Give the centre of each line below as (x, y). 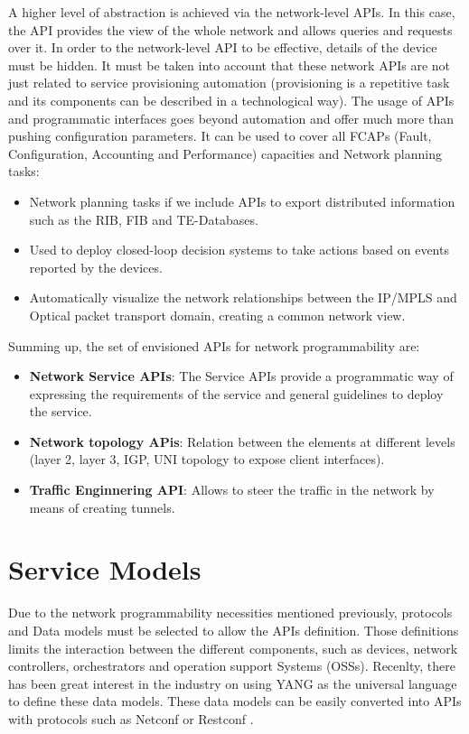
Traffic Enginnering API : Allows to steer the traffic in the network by (232, 490)
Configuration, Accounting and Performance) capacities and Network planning (225, 153)
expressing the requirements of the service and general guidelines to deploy (236, 393)
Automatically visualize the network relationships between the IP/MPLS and (243, 297)
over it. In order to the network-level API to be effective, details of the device (223, 47)
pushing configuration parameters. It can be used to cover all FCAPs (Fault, (220, 136)
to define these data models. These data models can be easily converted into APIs (235, 701)
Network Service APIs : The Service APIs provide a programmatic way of (241, 376)
